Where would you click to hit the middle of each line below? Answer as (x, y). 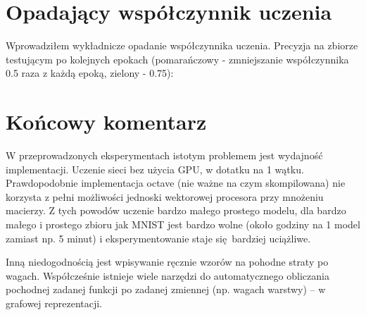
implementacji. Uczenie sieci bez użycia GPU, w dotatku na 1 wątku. (155, 169)
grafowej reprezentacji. (54, 303)
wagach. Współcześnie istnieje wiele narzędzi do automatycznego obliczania (168, 275)
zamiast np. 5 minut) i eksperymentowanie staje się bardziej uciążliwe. (158, 238)
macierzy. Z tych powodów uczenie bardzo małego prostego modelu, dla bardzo (176, 210)
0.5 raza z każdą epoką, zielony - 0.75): (90, 73)
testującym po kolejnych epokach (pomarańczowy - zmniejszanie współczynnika (177, 59)
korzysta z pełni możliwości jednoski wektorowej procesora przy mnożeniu (165, 196)
